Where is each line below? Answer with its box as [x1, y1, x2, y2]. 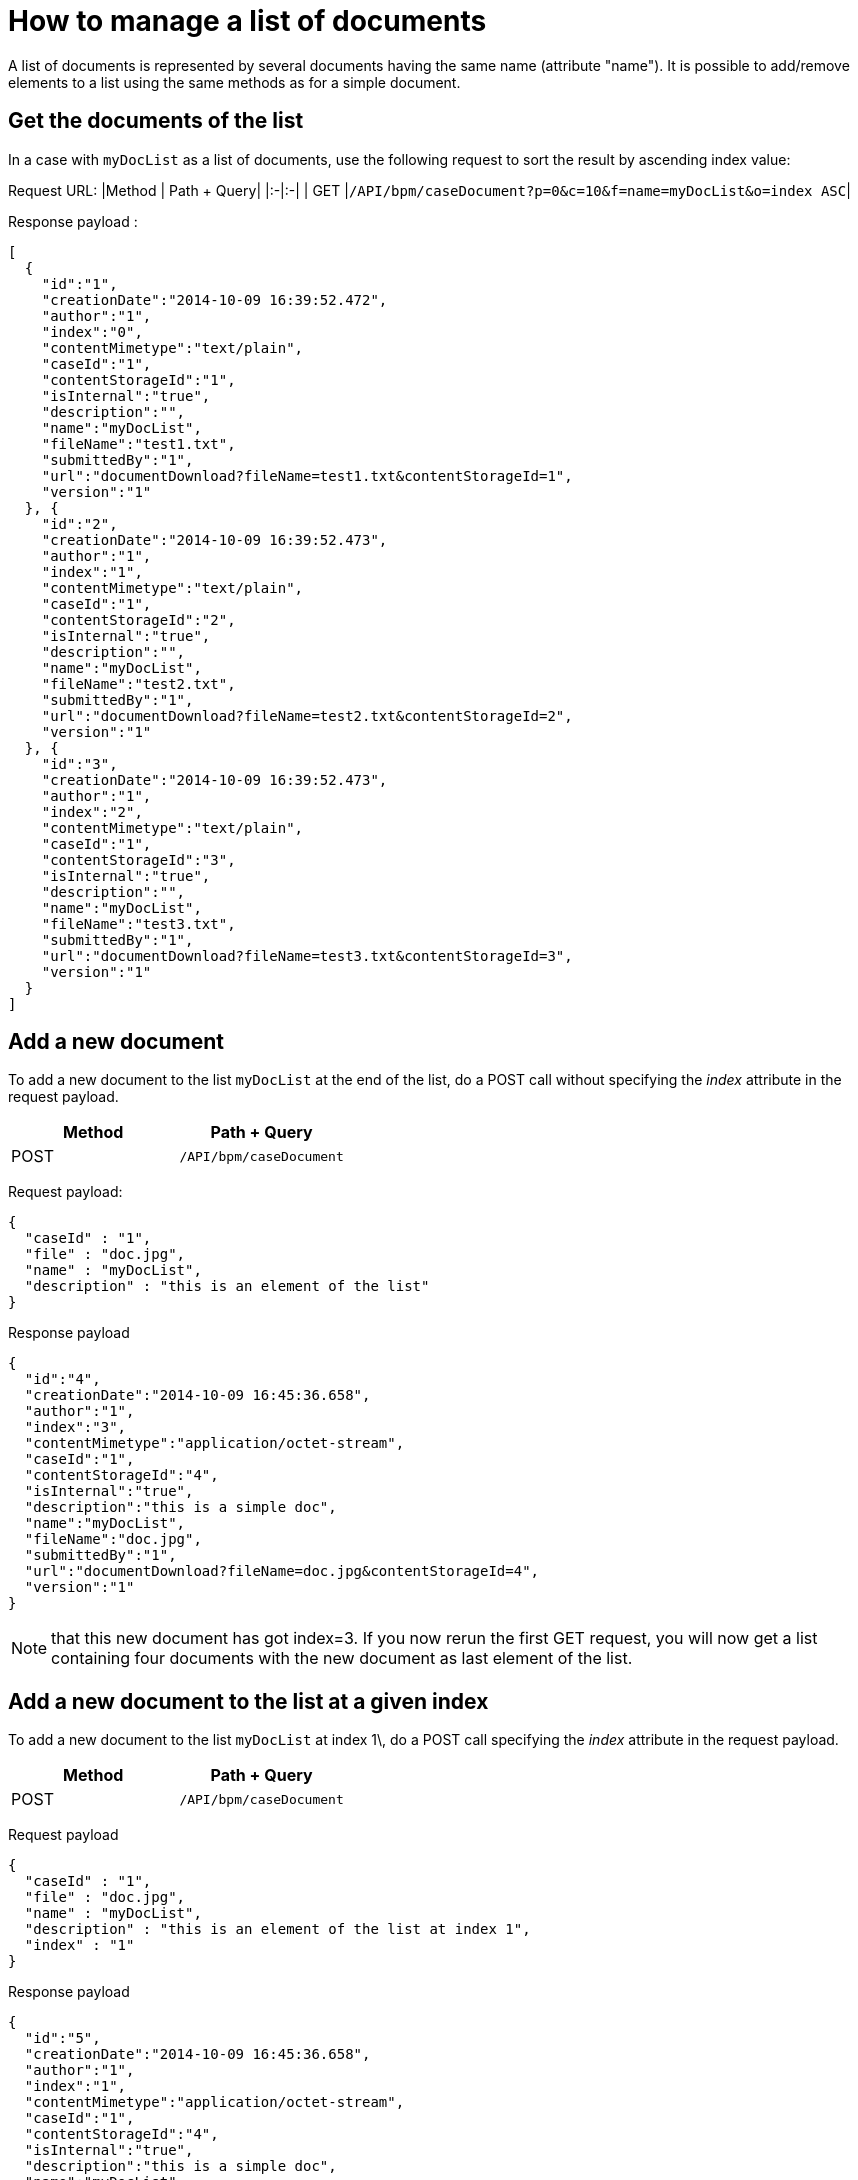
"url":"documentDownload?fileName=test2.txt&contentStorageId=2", [41, 707, 573, 724]
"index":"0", [41, 323, 143, 340]
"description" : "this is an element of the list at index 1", [24, 1921, 531, 1938]
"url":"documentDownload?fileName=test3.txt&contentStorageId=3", [41, 947, 573, 964]
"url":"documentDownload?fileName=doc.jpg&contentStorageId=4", [24, 1563, 540, 1580]
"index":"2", [41, 803, 143, 820]
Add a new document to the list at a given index [8, 1688, 489, 1714]
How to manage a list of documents [8, 4, 487, 38]
